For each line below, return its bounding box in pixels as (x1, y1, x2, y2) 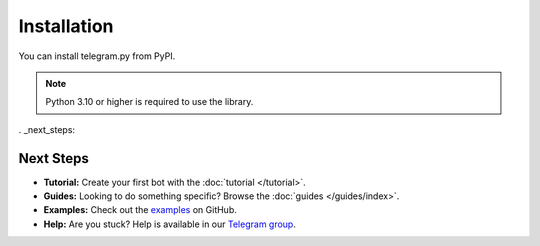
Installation (18, 15, 114, 37)
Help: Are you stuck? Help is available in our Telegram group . (43, 218, 297, 230)
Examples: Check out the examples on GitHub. (43, 204, 237, 216)
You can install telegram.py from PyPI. (18, 50, 176, 62)
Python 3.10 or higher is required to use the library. (45, 96, 254, 108)
